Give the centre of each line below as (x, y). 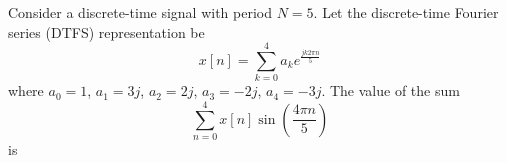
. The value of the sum (390, 90)
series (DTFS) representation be (106, 31)
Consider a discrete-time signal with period (140, 12)
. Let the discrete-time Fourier (406, 12)
